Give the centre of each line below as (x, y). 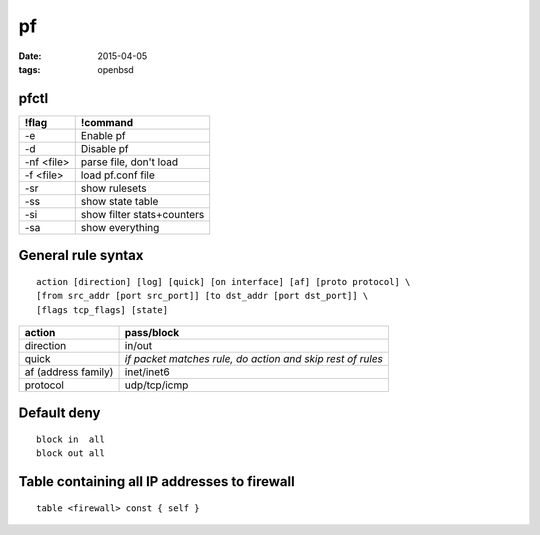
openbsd (115, 69)
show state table (119, 201)
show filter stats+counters (142, 214)
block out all (70, 453)
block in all (70, 439)
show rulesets (113, 188)
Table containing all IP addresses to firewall (156, 481)
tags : (29, 69)
